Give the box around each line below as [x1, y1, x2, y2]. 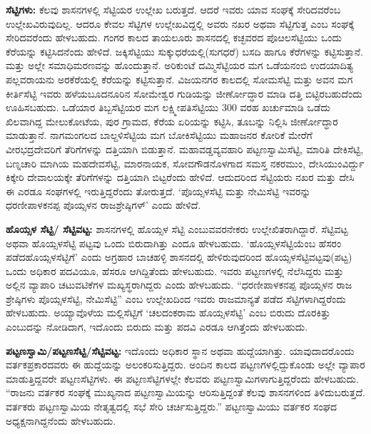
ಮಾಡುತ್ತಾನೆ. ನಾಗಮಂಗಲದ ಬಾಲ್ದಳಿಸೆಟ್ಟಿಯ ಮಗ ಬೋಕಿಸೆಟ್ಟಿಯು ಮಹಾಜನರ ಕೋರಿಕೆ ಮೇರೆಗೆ [6, 128, 312, 143]
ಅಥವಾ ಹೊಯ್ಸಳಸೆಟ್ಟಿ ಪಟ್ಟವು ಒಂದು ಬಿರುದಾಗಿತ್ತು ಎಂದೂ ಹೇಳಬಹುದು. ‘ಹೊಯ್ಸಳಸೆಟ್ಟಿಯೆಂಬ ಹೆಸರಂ [6, 235, 342, 250]
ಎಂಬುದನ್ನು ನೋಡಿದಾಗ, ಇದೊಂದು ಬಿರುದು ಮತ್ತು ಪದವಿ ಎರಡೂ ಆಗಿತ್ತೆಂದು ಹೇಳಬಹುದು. [6, 319, 308, 334]
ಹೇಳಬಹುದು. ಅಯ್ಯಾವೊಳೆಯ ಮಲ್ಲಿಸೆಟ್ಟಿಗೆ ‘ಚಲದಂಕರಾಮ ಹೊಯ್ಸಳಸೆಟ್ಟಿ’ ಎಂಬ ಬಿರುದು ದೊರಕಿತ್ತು [6, 305, 331, 320]
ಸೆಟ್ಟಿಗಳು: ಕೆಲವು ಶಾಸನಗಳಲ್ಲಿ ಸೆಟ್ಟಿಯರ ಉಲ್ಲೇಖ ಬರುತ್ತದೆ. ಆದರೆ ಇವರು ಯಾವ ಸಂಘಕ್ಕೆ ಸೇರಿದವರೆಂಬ [6, 2, 341, 16]
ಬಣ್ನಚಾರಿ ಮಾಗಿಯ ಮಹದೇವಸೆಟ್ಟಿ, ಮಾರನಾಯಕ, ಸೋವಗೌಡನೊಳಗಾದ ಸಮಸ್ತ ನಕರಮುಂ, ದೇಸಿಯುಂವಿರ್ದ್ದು [6, 155, 365, 170]
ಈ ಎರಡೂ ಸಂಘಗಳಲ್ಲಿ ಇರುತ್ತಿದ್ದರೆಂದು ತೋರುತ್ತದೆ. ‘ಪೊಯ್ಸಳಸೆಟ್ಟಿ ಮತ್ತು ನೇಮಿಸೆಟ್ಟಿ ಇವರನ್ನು [6, 183, 311, 198]
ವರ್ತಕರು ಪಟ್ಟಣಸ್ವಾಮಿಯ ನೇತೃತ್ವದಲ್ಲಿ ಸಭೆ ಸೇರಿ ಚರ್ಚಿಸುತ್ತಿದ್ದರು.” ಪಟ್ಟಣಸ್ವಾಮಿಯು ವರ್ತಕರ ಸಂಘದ [6, 399, 337, 414]
